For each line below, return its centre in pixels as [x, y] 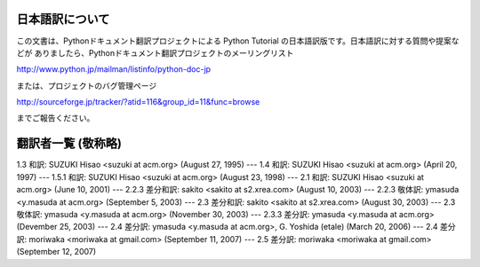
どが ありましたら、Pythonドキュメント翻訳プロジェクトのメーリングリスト [155, 52]
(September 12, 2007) [56, 252]
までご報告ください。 [56, 118]
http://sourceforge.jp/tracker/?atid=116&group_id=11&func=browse [138, 102]
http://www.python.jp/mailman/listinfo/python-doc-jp [114, 69]
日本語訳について [63, 19]
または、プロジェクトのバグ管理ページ [87, 85]
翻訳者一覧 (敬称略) [69, 143]
